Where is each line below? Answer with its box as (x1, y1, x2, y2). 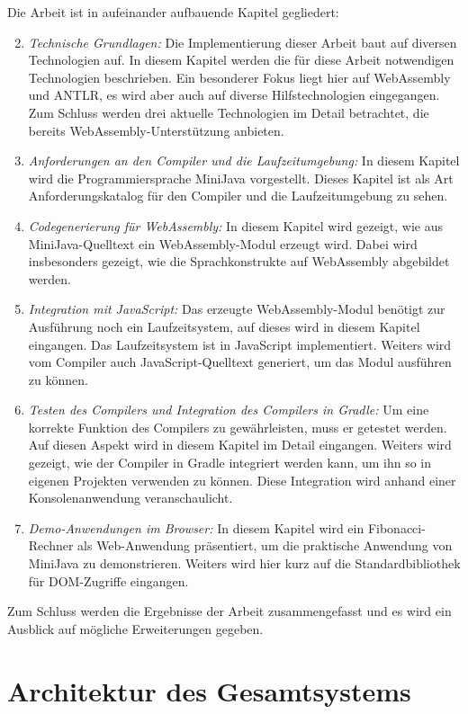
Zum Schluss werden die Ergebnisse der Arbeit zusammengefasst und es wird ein (7, 602, 452, 620)
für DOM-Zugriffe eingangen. (28, 571, 189, 590)
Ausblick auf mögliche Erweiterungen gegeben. (7, 619, 264, 638)
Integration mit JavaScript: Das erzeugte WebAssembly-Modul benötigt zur (28, 299, 445, 318)
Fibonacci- (367, 518, 426, 537)
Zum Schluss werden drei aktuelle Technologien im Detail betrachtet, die (28, 103, 429, 121)
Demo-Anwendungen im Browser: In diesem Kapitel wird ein (28, 518, 364, 537)
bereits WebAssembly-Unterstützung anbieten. (28, 120, 284, 139)
